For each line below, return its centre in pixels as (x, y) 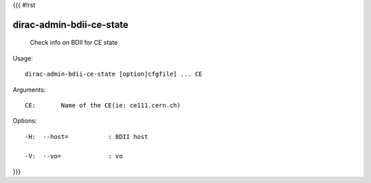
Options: (25, 121)
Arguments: (29, 89)
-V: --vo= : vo (74, 156)
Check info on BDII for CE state (74, 43)
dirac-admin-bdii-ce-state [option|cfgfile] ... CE (114, 74)
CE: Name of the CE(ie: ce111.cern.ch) (103, 105)
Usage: (23, 58)
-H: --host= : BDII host (87, 137)
